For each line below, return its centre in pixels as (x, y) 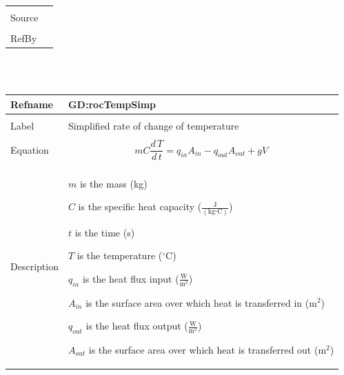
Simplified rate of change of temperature (153, 125)
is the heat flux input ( (131, 278)
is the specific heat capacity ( (140, 206)
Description (34, 266)
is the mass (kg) (113, 183)
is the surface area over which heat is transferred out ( (203, 349)
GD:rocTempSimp (112, 104)
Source (24, 17)
